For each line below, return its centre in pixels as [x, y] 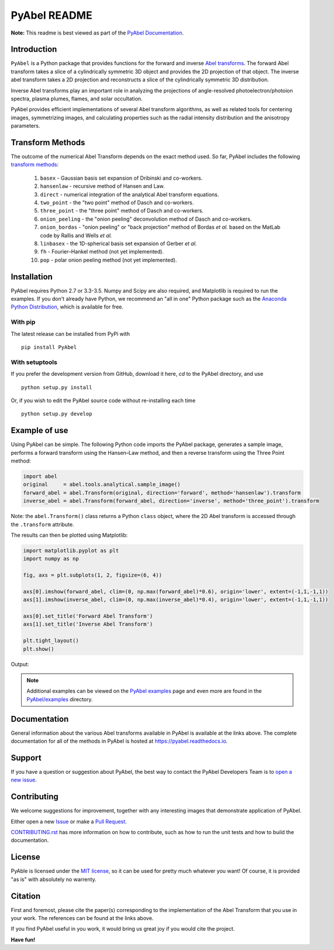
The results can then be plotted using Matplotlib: [69, 535]
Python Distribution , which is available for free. [67, 307]
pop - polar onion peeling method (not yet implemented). [109, 260]
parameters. [25, 126]
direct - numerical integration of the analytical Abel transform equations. [130, 194]
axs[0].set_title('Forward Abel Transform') [88, 616]
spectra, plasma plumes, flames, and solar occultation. [77, 99]
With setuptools [34, 362]
